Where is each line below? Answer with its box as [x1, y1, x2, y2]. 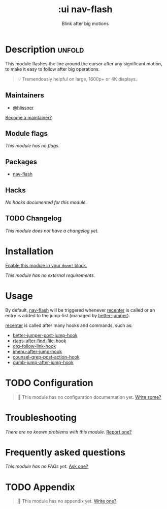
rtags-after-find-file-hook [12, 338, 66, 344]
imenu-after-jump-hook [12, 348, 62, 354]
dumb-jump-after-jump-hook [12, 359, 74, 365]
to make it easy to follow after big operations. [5, 66, 100, 72]
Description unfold [5, 43, 84, 55]
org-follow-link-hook [12, 343, 56, 349]
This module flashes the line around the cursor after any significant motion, [5, 60, 162, 67]
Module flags [5, 129, 48, 138]
